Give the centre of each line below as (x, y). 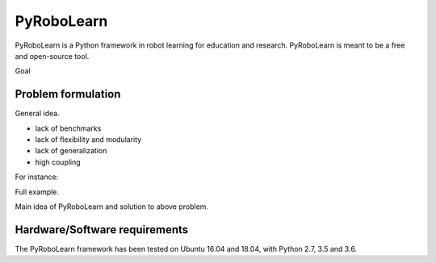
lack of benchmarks (68, 128)
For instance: (37, 177)
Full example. (37, 192)
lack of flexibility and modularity (88, 140)
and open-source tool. (52, 56)
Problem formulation (68, 94)
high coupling (58, 162)
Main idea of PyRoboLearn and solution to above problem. (112, 207)
